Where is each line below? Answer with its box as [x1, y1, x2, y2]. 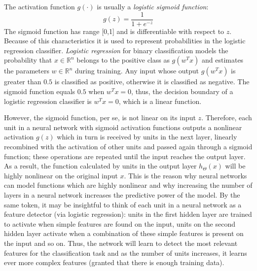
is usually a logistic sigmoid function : [97, 1, 209, 11]
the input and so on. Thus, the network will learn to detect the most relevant [4, 237, 238, 248]
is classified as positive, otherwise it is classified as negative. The [54, 76, 250, 87]
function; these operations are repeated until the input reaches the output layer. [4, 151, 246, 161]
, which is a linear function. [118, 96, 202, 106]
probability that [4, 55, 52, 65]
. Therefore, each [201, 112, 252, 123]
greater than [4, 76, 41, 87]
